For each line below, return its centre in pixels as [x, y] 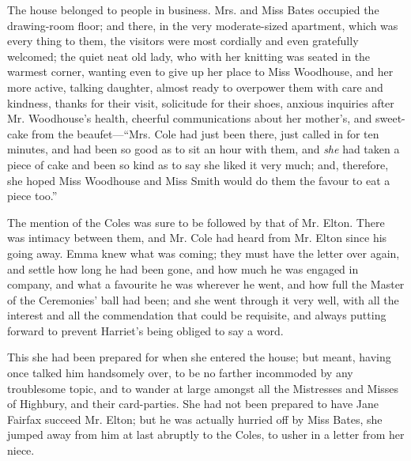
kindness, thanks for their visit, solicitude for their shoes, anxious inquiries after [201, 102]
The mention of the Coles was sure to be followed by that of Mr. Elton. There [196, 222]
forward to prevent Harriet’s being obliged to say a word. [145, 330]
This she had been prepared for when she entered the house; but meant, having [199, 357]
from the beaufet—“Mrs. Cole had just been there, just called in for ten [205, 133]
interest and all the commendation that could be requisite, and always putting [197, 315]
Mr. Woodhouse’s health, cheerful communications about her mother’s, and [190, 118]
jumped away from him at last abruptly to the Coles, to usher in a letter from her [206, 435]
